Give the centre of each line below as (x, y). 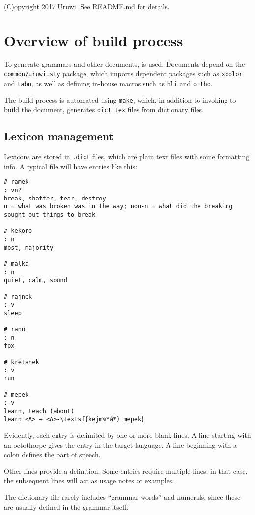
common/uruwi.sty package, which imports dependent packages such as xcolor (123, 73)
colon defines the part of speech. (52, 454)
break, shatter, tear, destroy (55, 198)
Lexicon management (59, 136)
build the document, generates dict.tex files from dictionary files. (104, 109)
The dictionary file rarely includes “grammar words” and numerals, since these (122, 497)
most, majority (29, 247)
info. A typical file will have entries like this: (71, 166)
